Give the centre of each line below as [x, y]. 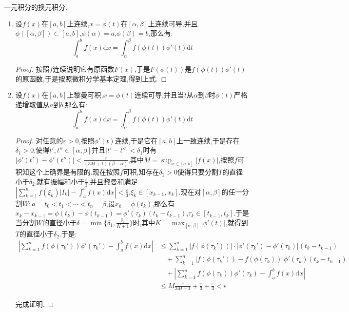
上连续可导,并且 [173, 23]
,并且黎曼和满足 [113, 181]
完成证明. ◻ [35, 304]
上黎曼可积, [85, 95]
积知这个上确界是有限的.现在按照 [68, 172]
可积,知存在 [141, 172]
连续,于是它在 [136, 140]
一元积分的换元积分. [36, 7]
